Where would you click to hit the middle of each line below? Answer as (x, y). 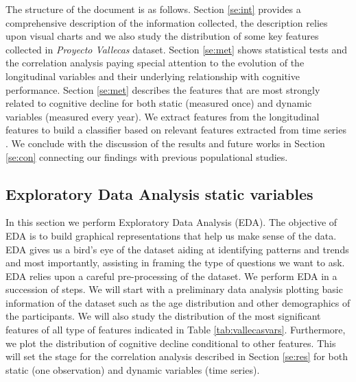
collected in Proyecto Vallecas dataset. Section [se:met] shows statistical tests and (177, 49)
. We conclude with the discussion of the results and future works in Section (165, 143)
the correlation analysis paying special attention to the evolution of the (155, 63)
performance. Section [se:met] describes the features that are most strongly (163, 89)
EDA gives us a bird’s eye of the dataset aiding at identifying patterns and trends (177, 249)
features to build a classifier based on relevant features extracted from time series (176, 130)
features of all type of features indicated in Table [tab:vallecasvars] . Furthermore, (176, 330)
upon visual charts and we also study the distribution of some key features (162, 36)
